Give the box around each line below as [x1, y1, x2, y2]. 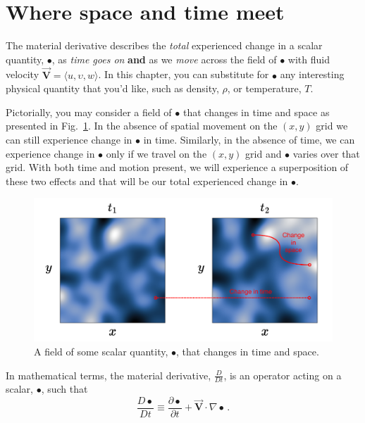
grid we [316, 118, 348, 133]
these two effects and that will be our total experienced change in [6, 173, 288, 188]
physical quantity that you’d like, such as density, [6, 81, 219, 96]
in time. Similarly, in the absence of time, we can [143, 132, 355, 146]
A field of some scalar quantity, [34, 344, 168, 358]
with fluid [287, 51, 330, 66]
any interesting [280, 67, 345, 82]
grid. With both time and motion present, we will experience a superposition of [6, 160, 349, 175]
